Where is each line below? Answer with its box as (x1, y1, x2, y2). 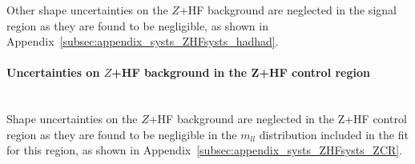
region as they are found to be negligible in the (6, 126, 237, 142)
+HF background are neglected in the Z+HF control (148, 110, 407, 127)
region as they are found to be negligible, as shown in (6, 17, 268, 34)
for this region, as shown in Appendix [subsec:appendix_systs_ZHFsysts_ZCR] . (6, 142, 403, 158)
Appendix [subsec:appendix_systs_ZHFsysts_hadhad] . (6, 33, 279, 50)
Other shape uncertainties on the (6, 2, 168, 18)
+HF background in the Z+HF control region (111, 64, 370, 81)
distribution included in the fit (259, 126, 409, 142)
